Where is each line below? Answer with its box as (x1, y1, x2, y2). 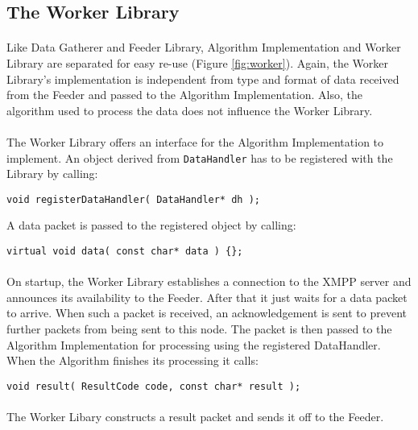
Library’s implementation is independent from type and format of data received (6, 70, 399, 87)
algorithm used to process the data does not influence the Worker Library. (6, 101, 373, 118)
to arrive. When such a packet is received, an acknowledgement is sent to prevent (6, 304, 407, 321)
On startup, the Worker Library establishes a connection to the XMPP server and (6, 273, 412, 290)
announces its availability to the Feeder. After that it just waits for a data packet (6, 288, 408, 305)
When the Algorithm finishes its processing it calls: (6, 352, 259, 369)
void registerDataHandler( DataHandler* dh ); (6, 193, 260, 205)
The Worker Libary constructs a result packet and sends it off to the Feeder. (6, 408, 384, 425)
